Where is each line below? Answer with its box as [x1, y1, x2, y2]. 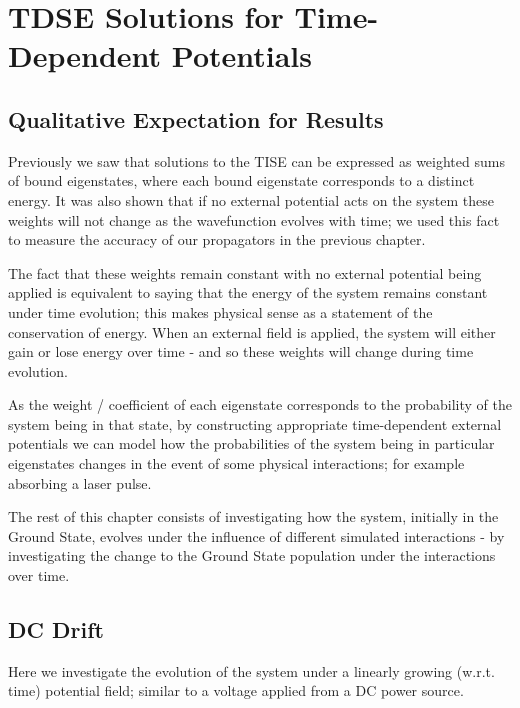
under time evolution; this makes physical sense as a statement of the [8, 301, 433, 322]
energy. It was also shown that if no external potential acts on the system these [8, 189, 494, 210]
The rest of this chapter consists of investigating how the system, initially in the [8, 506, 499, 527]
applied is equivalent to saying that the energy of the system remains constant [8, 282, 488, 303]
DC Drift [8, 614, 104, 645]
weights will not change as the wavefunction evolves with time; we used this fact [8, 209, 500, 230]
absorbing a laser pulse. [8, 472, 152, 493]
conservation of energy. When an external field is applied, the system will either [8, 321, 496, 342]
